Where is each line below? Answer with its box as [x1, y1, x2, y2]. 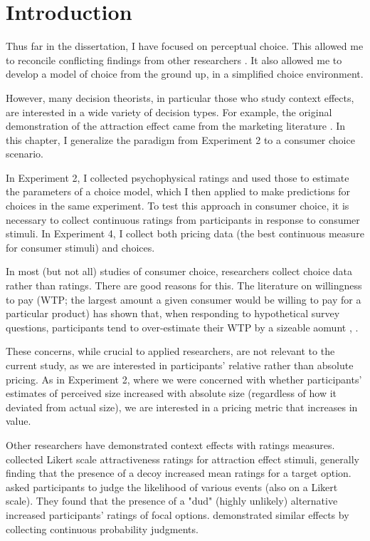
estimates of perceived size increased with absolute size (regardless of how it [6, 386, 337, 401]
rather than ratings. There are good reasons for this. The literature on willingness [6, 278, 362, 293]
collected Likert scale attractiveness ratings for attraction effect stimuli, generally [6, 451, 359, 466]
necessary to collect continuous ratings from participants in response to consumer [6, 212, 360, 227]
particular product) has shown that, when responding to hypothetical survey [6, 306, 340, 321]
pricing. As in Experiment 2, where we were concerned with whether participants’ [6, 371, 362, 386]
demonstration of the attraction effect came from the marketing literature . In [6, 118, 346, 133]
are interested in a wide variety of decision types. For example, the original [6, 104, 332, 119]
